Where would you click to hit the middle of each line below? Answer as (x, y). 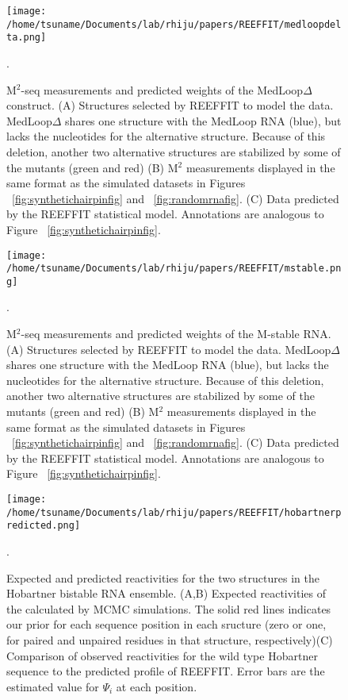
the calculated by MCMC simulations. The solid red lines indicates (169, 608)
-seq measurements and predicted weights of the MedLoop (162, 89)
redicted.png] (44, 526)
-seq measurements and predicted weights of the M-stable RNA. (176, 334)
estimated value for (53, 686)
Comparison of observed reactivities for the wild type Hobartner (162, 655)
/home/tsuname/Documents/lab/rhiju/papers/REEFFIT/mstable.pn (174, 269)
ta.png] (27, 38)
